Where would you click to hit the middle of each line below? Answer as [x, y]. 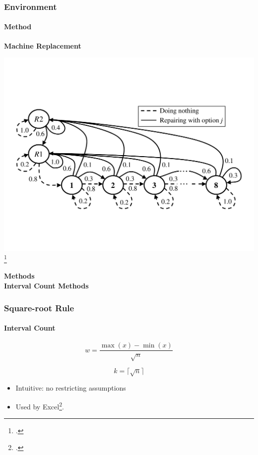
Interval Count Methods [46, 285]
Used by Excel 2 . [40, 406]
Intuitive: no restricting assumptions [71, 388]
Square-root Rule [39, 308]
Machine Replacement [43, 45]
